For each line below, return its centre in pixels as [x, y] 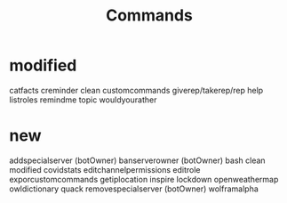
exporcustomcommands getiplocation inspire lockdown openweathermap [144, 179]
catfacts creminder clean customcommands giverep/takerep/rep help [136, 90]
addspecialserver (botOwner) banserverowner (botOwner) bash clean [137, 160]
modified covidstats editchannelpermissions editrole [105, 169]
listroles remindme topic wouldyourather [83, 100]
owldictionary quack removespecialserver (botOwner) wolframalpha [134, 189]
